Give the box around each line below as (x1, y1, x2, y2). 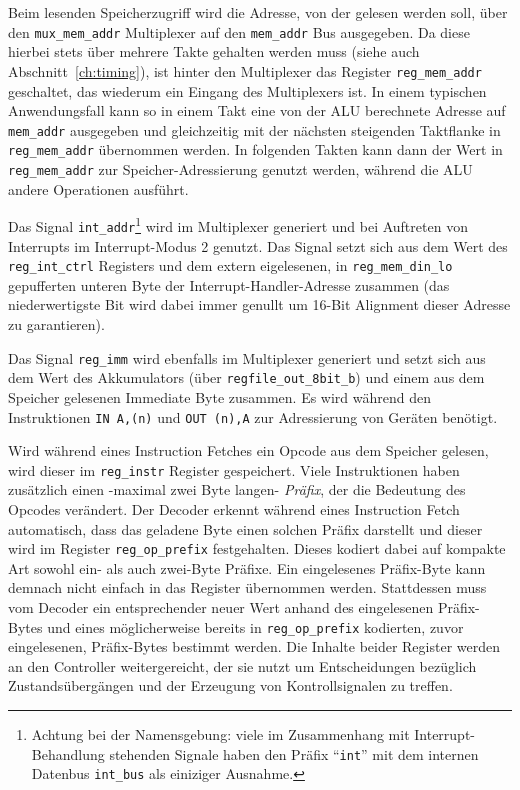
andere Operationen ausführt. (8, 178, 189, 199)
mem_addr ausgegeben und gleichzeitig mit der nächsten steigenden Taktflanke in (8, 119, 501, 140)
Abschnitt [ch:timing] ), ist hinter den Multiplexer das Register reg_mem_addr (8, 60, 482, 81)
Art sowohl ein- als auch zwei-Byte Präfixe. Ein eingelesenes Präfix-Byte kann (8, 557, 486, 578)
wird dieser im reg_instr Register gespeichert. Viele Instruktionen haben (8, 459, 460, 480)
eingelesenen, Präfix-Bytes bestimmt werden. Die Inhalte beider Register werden (8, 636, 501, 657)
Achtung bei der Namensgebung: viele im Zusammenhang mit (31, 724, 410, 745)
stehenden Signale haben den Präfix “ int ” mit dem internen (109, 743, 479, 764)
